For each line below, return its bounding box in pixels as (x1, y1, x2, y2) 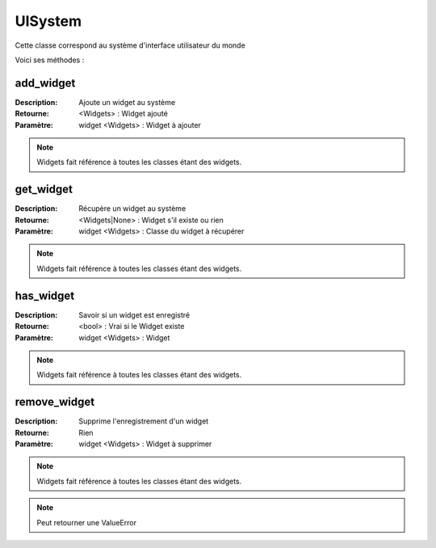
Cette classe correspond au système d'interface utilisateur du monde (15, 40, 245, 50)
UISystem (15, 12, 82, 30)
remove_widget (15, 395, 95, 409)
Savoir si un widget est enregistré (78, 310, 190, 319)
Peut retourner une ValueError (36, 517, 137, 527)
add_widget (15, 76, 76, 90)
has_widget (15, 289, 75, 302)
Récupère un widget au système (78, 204, 187, 213)
